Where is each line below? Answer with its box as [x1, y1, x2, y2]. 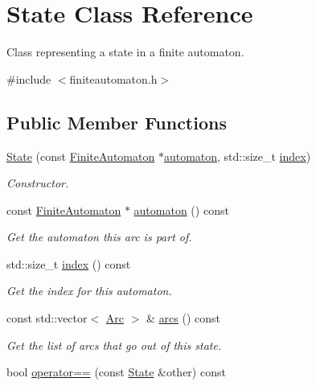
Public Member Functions [6, 109, 227, 134]
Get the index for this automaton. [6, 282, 172, 299]
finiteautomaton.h [69, 70, 158, 87]
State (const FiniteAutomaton [6, 147, 155, 164]
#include [6, 70, 51, 87]
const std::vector [6, 310, 88, 326]
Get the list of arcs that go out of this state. [6, 336, 222, 353]
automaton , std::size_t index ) [163, 147, 311, 164]
